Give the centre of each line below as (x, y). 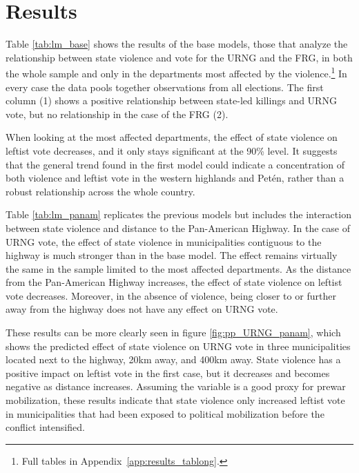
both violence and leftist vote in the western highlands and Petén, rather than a (175, 178)
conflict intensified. (45, 427)
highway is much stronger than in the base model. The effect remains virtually (172, 255)
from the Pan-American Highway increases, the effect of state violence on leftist (174, 282)
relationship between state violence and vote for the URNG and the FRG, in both (179, 57)
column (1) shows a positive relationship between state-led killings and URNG (171, 100)
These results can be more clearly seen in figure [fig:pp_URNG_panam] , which (173, 332)
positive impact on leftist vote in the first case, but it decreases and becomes (168, 373)
